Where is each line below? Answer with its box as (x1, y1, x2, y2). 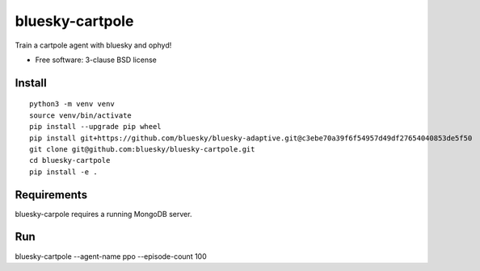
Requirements (15, 188, 88, 202)
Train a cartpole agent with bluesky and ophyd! (15, 40, 172, 50)
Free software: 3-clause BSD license (35, 55, 157, 65)
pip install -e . (29, 167, 98, 177)
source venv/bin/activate (29, 110, 133, 120)
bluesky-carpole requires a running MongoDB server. (15, 209, 192, 219)
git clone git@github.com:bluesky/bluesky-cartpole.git (29, 144, 255, 153)
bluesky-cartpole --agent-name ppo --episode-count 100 (15, 251, 208, 261)
